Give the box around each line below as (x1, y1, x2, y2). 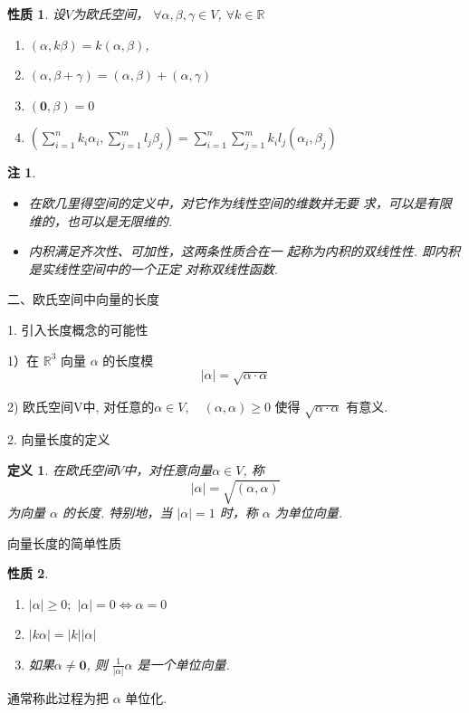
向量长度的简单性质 (7, 533, 121, 552)
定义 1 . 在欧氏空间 (7, 460, 116, 479)
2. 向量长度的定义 (7, 430, 110, 449)
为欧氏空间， (72, 5, 149, 23)
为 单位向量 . (274, 503, 343, 522)
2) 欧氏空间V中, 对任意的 (7, 396, 155, 415)
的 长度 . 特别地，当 (62, 503, 173, 522)
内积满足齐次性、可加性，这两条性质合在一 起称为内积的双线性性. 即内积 (28, 242, 461, 261)
